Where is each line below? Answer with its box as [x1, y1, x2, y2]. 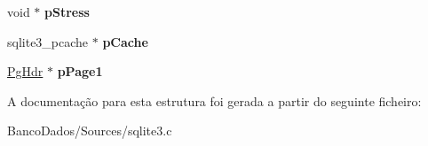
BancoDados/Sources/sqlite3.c [7, 121, 172, 140]
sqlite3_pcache [7, 32, 89, 50]
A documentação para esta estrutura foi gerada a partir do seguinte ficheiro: [7, 91, 422, 110]
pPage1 [57, 62, 103, 81]
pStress [44, 3, 90, 20]
